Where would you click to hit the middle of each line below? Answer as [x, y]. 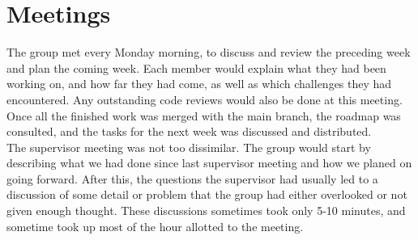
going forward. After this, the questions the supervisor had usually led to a [192, 178]
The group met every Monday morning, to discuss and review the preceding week [209, 52]
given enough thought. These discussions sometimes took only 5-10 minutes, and [206, 211]
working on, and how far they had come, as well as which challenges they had [199, 84]
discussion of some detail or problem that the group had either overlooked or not [207, 194]
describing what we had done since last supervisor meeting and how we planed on [209, 163]
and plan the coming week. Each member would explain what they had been [196, 67]
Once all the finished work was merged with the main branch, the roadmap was [204, 115]
